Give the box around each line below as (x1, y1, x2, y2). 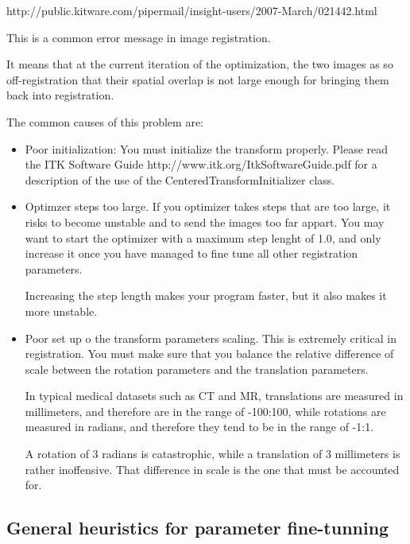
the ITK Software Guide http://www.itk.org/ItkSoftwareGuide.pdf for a (25, 156, 377, 173)
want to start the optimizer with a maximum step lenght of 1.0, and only (25, 229, 381, 246)
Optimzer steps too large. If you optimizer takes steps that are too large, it (25, 198, 391, 215)
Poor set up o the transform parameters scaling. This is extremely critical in (25, 329, 396, 346)
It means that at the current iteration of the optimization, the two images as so (6, 56, 393, 72)
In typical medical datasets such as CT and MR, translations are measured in (25, 387, 404, 404)
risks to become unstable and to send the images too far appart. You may (25, 213, 385, 230)
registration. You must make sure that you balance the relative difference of (25, 345, 394, 362)
